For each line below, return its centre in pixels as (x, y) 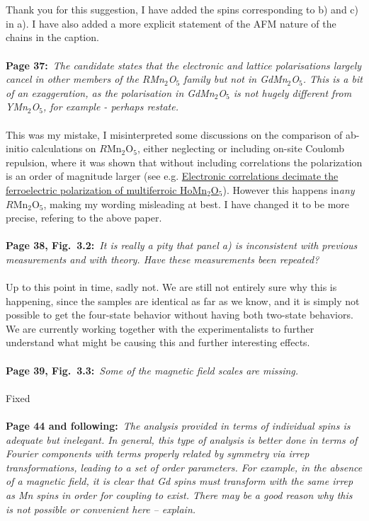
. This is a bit (333, 79)
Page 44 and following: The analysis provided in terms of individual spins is (178, 425)
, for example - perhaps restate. (110, 107)
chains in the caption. (52, 37)
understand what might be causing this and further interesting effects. (158, 342)
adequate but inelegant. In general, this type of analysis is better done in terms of (182, 439)
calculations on (64, 148)
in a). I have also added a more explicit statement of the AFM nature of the (171, 23)
